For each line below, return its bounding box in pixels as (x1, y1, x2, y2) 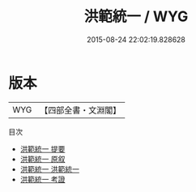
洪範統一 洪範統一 (19, 164, 79, 174)
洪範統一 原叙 (19, 154, 66, 164)
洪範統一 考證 (19, 174, 66, 184)
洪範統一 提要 (19, 143, 66, 154)
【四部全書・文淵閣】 (40, 105, 121, 116)
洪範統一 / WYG (83, 7, 189, 26)
